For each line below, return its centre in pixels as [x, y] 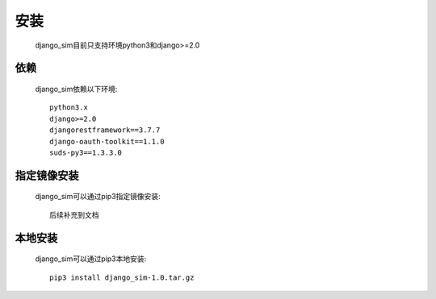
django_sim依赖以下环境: [76, 89]
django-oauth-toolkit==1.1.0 [107, 141]
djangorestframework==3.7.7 [105, 130]
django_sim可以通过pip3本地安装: [91, 259]
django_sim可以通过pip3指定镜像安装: [98, 197]
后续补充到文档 [74, 215]
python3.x [69, 108]
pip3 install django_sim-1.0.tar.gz [122, 277]
